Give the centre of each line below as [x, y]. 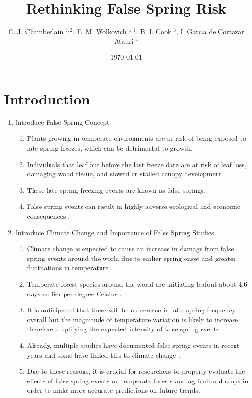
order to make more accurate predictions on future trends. [113, 390]
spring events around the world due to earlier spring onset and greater [131, 258]
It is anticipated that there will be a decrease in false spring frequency [131, 310]
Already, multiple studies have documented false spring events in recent [133, 345]
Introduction [47, 98]
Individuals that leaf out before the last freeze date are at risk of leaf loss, [137, 164]
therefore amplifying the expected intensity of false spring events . [125, 329]
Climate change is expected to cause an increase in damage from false [130, 249]
